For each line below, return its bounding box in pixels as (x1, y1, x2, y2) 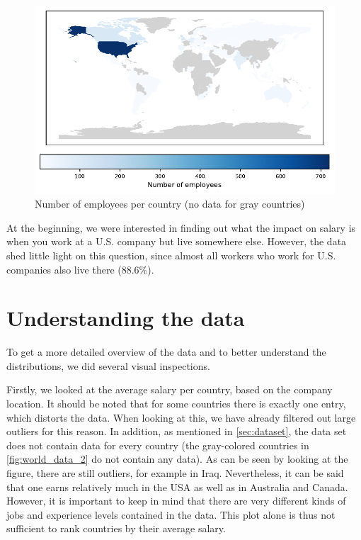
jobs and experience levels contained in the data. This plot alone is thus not (6, 507, 336, 522)
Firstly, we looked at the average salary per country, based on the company (6, 382, 333, 397)
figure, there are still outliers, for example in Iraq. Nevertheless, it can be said (6, 466, 344, 480)
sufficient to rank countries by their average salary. (6, 521, 226, 536)
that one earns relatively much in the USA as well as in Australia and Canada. (6, 479, 348, 494)
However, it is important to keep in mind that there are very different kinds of (6, 493, 346, 508)
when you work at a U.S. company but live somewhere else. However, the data (6, 234, 347, 249)
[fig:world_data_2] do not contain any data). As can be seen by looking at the (6, 451, 348, 466)
